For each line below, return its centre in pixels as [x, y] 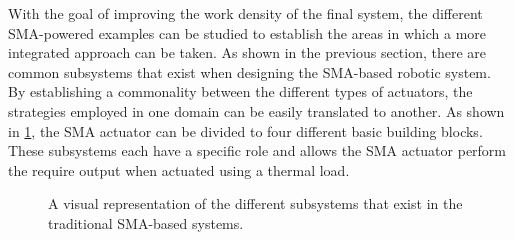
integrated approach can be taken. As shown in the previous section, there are [247, 52]
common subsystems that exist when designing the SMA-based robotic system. [249, 71]
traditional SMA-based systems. [146, 222]
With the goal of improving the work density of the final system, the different [245, 13]
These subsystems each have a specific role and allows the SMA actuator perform [257, 150]
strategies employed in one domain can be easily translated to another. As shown [256, 110]
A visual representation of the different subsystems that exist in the [255, 203]
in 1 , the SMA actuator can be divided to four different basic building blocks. [245, 130]
